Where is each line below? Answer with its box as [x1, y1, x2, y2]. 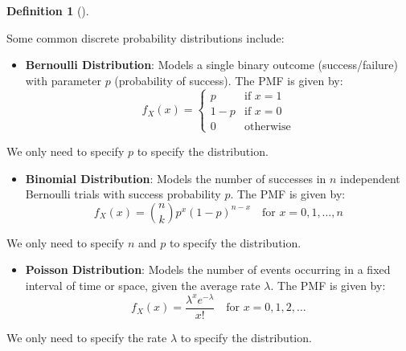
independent [340, 169, 400, 186]
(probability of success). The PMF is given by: [114, 71, 343, 88]
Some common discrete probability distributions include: [6, 29, 285, 46]
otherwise [244, 120, 291, 133]
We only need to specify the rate [6, 329, 167, 345]
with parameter [25, 71, 101, 88]
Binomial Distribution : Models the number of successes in [25, 169, 326, 186]
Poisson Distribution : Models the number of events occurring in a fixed [25, 261, 391, 278]
